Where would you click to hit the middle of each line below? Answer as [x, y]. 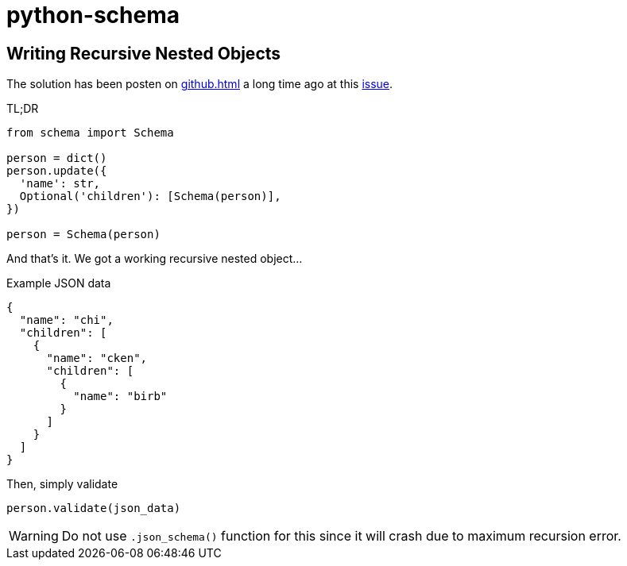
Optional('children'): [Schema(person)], [150, 196]
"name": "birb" [120, 397]
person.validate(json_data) [94, 508]
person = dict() [57, 158]
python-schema [93, 15]
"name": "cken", [97, 358]
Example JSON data [59, 283]
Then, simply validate [62, 484]
